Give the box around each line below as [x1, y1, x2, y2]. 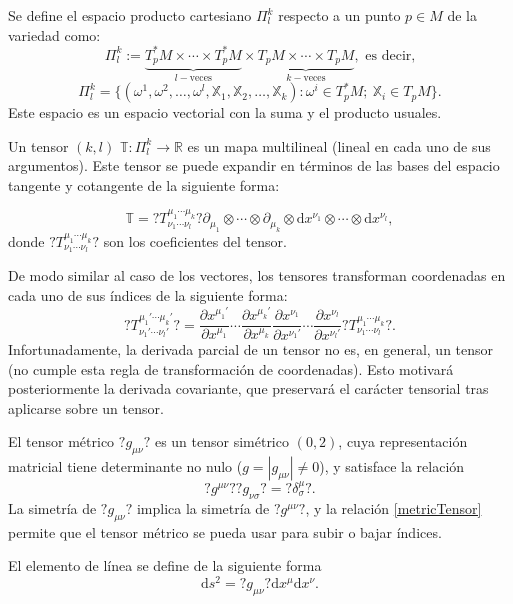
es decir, [365, 48, 416, 63]
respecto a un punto [278, 5, 401, 25]
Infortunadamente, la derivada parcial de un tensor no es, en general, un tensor [8, 339, 494, 360]
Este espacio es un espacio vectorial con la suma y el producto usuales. [8, 102, 442, 123]
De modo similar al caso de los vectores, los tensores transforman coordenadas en [8, 265, 506, 286]
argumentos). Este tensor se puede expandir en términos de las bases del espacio [8, 155, 500, 176]
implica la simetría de [136, 497, 270, 518]
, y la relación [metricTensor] [305, 497, 482, 518]
